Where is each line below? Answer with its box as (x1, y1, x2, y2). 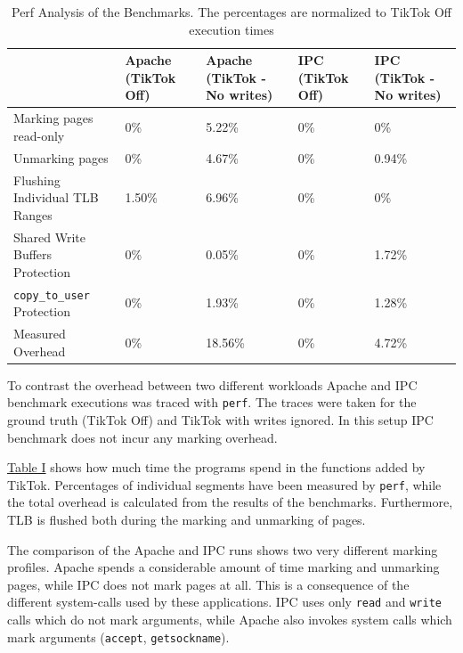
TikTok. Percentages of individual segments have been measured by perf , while (7, 475, 442, 494)
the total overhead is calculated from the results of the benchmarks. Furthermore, (7, 493, 453, 511)
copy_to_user (13, 289, 90, 302)
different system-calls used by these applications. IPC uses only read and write (7, 592, 442, 611)
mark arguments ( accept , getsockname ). (7, 627, 230, 646)
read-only (13, 126, 65, 144)
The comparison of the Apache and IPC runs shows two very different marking (7, 540, 438, 559)
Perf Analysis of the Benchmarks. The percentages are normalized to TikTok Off (12, 3, 451, 20)
